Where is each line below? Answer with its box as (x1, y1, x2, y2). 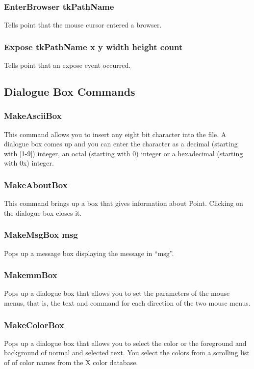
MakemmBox (4, 269, 57, 281)
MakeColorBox (4, 318, 64, 331)
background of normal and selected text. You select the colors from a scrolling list (4, 347, 250, 358)
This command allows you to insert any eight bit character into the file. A (4, 129, 227, 139)
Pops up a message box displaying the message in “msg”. (4, 248, 174, 258)
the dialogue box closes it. (4, 207, 82, 218)
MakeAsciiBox (4, 110, 62, 122)
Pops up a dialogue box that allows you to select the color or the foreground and (4, 338, 247, 348)
